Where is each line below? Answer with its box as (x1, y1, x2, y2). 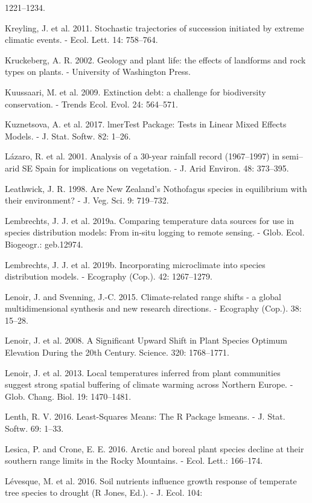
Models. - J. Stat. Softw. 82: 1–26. (5, 129, 131, 142)
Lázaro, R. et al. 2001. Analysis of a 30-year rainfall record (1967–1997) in (5, 150, 279, 162)
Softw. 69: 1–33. (5, 422, 64, 435)
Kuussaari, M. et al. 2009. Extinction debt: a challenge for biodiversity (5, 85, 266, 98)
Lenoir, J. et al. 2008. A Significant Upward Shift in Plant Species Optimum (5, 334, 287, 347)
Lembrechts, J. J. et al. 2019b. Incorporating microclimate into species (5, 258, 266, 271)
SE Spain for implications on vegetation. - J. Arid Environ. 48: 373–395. (22, 161, 289, 174)
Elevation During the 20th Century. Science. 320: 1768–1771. (5, 346, 229, 359)
